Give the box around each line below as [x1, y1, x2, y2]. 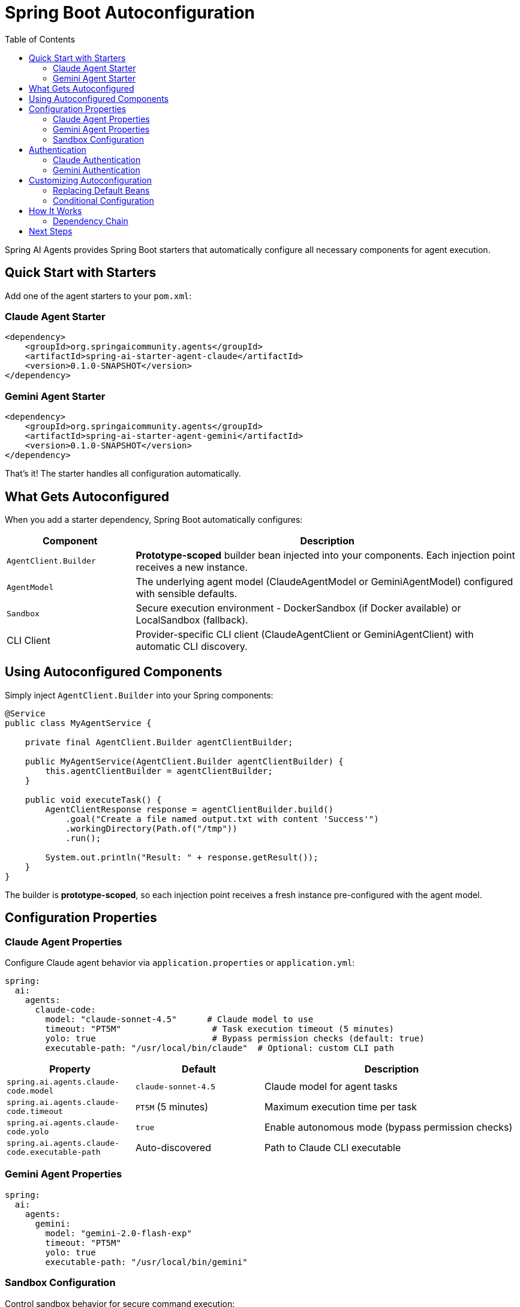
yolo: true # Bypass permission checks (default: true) [45, 1034, 425, 1043]
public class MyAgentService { [5, 718, 152, 728]
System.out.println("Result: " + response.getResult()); [45, 852, 318, 862]
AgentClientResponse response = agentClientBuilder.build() [45, 804, 333, 814]
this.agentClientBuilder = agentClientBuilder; [45, 766, 273, 776]
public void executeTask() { [25, 794, 162, 805]
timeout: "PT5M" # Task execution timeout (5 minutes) [45, 1024, 395, 1034]
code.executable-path [7, 1148, 101, 1157]
